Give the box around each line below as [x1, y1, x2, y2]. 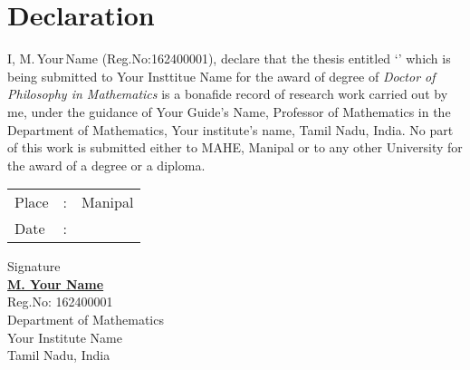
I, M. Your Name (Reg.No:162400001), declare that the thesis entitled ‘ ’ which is [7, 49, 451, 68]
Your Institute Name [7, 327, 122, 346]
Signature [7, 257, 61, 276]
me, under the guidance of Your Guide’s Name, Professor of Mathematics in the [7, 102, 451, 121]
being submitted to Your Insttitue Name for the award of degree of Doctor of [7, 66, 436, 85]
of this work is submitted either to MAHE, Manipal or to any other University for [7, 138, 463, 157]
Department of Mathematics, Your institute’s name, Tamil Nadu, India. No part [7, 120, 454, 139]
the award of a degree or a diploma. [7, 155, 206, 174]
